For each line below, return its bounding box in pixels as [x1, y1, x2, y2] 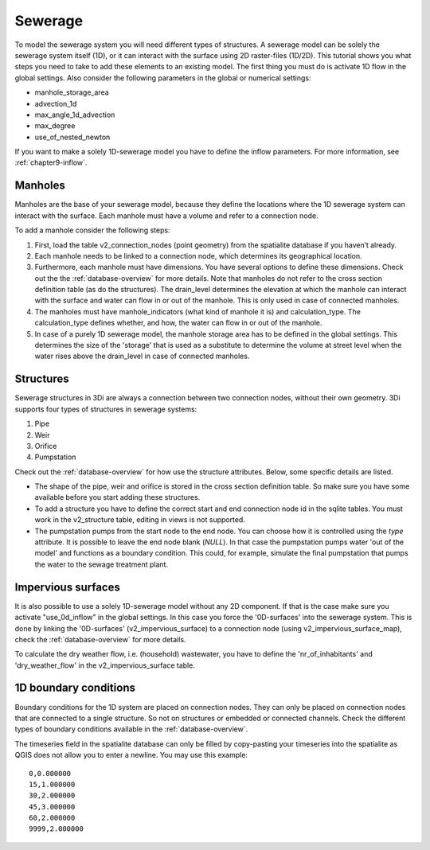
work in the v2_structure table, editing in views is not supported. [34, 515, 246, 524]
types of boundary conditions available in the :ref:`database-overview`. [14, 724, 248, 734]
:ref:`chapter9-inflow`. [14, 158, 88, 167]
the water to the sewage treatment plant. [34, 560, 169, 569]
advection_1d [34, 99, 77, 108]
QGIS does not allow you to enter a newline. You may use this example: [14, 751, 248, 760]
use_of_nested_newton [34, 132, 111, 142]
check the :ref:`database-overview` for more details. [14, 634, 186, 644]
